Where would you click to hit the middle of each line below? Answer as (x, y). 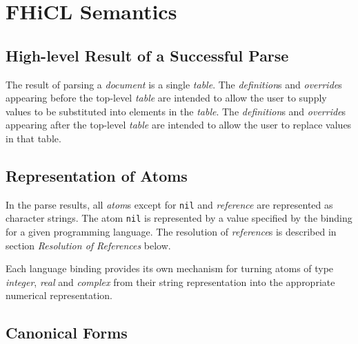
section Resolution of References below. (88, 245)
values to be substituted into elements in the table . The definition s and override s (176, 111)
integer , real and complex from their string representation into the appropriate (170, 281)
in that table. (33, 138)
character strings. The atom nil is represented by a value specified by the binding (179, 218)
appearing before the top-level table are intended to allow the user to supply (166, 98)
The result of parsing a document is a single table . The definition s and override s (174, 84)
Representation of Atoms (97, 175)
